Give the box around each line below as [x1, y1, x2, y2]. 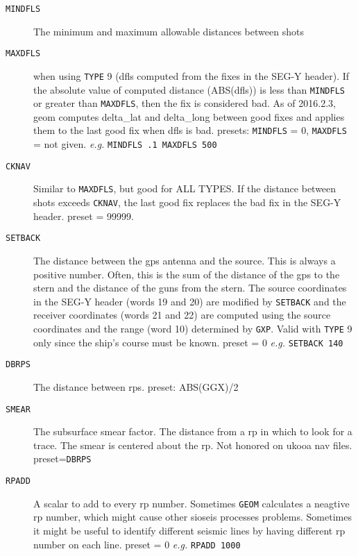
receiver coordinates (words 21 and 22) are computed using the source [33, 308, 331, 322]
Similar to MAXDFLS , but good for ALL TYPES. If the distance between [33, 181, 336, 196]
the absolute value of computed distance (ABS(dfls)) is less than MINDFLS [33, 82, 345, 96]
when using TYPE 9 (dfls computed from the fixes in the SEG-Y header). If [33, 68, 350, 83]
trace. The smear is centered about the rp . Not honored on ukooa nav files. [33, 437, 352, 452]
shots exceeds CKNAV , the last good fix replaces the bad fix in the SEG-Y [33, 195, 341, 210]
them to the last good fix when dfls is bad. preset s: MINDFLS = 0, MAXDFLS [33, 123, 347, 137]
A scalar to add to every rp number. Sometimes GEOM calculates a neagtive [33, 496, 350, 510]
